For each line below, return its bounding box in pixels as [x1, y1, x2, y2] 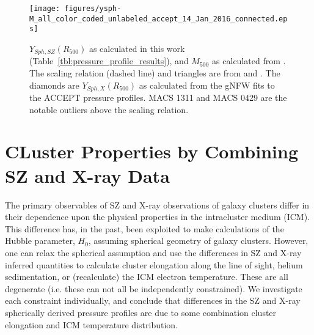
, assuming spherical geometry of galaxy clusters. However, [88, 234, 309, 247]
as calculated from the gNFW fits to [139, 78, 275, 91]
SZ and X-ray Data [5, 163, 170, 188]
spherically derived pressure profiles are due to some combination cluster [5, 306, 277, 318]
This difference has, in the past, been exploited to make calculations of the [5, 222, 284, 235]
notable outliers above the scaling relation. [29, 103, 189, 116]
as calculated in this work [89, 42, 185, 54]
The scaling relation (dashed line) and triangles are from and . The [29, 67, 280, 79]
